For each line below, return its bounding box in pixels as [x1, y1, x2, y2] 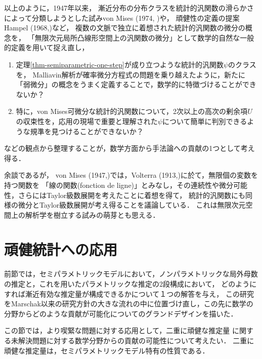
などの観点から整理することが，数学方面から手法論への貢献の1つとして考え [4, 143, 255, 153]
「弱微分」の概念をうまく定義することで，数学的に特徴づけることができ [16, 79, 256, 90]
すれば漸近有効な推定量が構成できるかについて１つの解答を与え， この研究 [4, 288, 254, 299]
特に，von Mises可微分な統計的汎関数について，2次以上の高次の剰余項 [16, 106, 248, 116]
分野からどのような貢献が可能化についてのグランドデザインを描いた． [4, 308, 238, 318]
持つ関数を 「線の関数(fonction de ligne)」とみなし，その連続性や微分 [4, 179, 234, 190]
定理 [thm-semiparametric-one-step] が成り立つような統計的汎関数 [16, 59, 224, 69]
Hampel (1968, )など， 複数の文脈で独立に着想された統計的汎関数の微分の [4, 22, 245, 33]
